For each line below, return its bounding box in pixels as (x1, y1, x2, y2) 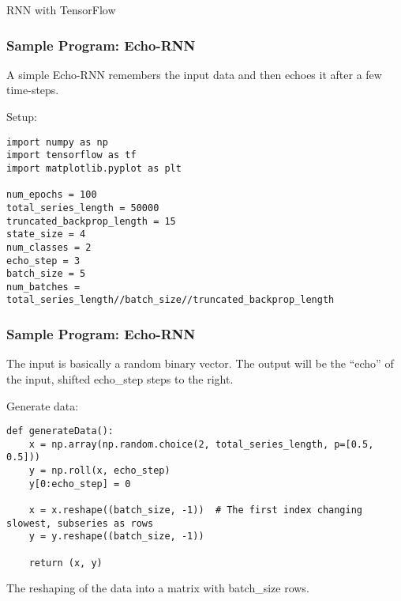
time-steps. (6, 81, 59, 98)
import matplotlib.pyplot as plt (6, 162, 182, 174)
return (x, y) (28, 557, 103, 569)
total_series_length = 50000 (6, 202, 159, 214)
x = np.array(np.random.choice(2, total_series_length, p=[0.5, (28, 438, 374, 450)
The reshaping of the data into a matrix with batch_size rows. (6, 580, 309, 596)
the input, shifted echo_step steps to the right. (6, 370, 234, 387)
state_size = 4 (6, 229, 86, 240)
